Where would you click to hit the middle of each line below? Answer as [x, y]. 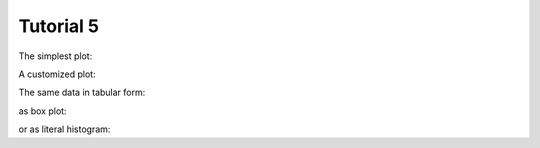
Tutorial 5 [59, 26]
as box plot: [42, 111]
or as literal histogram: [64, 129]
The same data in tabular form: [82, 92]
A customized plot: [57, 74]
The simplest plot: [55, 56]
